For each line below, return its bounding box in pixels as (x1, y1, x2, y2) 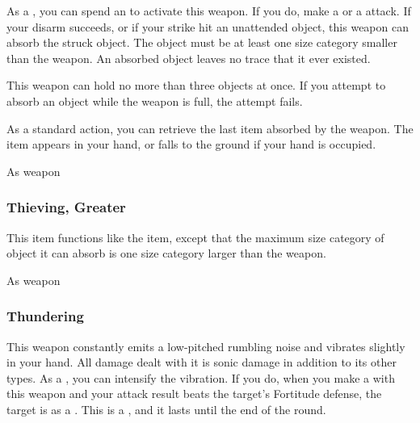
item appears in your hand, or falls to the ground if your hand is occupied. (6, 136, 376, 153)
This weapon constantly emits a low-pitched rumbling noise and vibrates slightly (6, 337, 405, 354)
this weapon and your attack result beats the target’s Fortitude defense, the (6, 385, 382, 402)
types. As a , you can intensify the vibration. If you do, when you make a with (6, 369, 395, 386)
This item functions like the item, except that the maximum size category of (6, 228, 384, 245)
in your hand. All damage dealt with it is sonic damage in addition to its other (6, 354, 397, 371)
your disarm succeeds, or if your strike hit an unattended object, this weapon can (6, 18, 409, 35)
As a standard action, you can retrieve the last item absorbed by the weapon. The (6, 119, 414, 136)
